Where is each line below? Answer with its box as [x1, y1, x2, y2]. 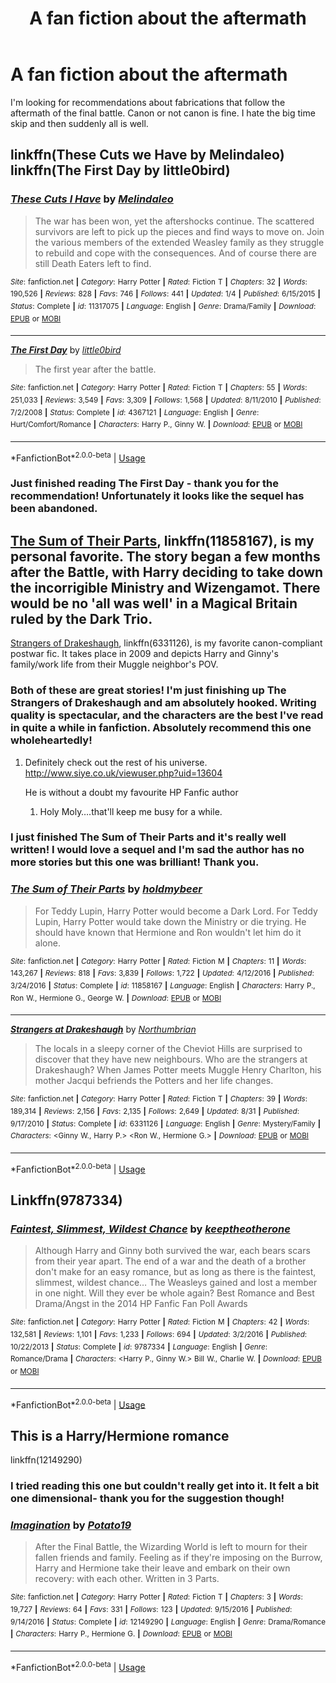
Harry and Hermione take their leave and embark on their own [34, 1562, 291, 1574]
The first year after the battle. [34, 363, 157, 376]
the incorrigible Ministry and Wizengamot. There [10, 579, 321, 596]
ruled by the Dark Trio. [10, 610, 153, 627]
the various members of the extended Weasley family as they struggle [34, 236, 325, 248]
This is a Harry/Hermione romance [10, 1427, 230, 1444]
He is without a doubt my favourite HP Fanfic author [24, 786, 239, 798]
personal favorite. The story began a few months [10, 548, 321, 565]
